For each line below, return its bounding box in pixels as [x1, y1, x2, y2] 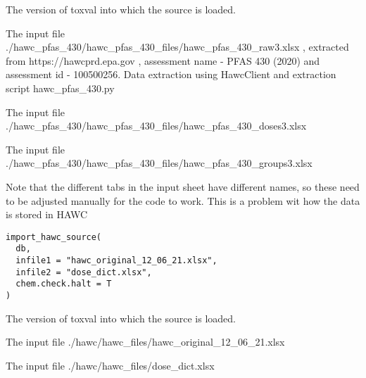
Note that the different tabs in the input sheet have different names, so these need [6, 179, 360, 194]
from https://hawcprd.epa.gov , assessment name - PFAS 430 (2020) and [6, 53, 320, 68]
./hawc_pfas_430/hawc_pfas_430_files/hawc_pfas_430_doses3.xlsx [6, 118, 307, 133]
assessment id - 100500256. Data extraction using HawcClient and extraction [6, 67, 336, 82]
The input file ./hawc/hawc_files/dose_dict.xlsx [6, 358, 215, 372]
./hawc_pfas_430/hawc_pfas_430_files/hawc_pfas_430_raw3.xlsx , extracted [6, 39, 349, 54]
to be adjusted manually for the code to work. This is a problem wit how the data [6, 193, 360, 208]
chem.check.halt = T [15, 279, 112, 289]
